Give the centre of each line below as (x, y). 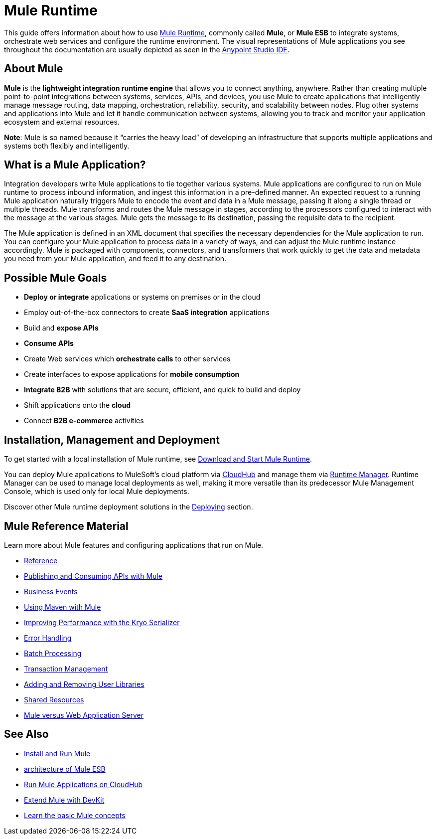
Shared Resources (54, 699)
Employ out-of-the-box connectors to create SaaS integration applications (147, 313)
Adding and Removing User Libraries (84, 684)
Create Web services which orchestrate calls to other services (127, 359)
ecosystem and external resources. (62, 122)
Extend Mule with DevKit (64, 800)
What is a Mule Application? (75, 165)
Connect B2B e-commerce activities (84, 421)
